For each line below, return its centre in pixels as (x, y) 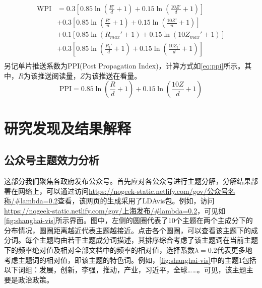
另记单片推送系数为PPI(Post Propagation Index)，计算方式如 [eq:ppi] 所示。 (124, 66)
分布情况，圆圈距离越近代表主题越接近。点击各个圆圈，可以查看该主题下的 (127, 230)
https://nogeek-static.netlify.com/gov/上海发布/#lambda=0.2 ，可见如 (115, 210)
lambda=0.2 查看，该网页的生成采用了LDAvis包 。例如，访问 (117, 201)
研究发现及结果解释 (68, 128)
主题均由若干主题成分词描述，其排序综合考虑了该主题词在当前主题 (148, 240)
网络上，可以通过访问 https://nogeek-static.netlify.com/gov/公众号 (123, 191)
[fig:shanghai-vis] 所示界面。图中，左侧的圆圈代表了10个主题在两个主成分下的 (128, 220)
